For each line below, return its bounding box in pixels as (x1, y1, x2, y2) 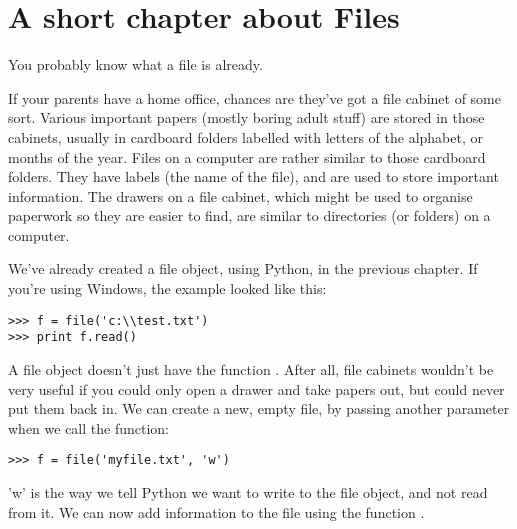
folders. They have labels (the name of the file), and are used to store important (8, 166, 499, 187)
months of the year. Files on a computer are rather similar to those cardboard (8, 146, 486, 167)
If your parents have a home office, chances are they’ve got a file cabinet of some (8, 87, 501, 108)
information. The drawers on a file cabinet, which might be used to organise (8, 185, 473, 206)
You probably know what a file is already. (8, 54, 263, 75)
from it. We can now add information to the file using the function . (8, 501, 425, 522)
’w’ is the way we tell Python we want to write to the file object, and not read (8, 482, 488, 502)
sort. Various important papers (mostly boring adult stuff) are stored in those (8, 107, 485, 128)
